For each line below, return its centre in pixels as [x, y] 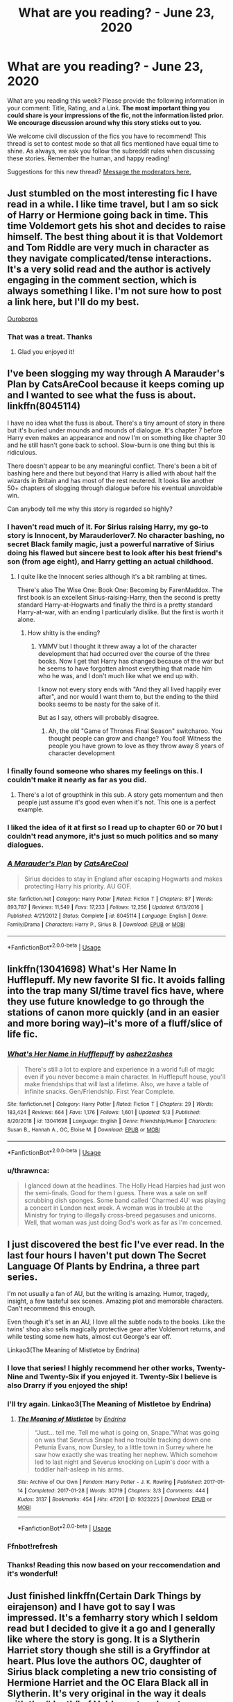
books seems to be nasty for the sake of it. [99, 704]
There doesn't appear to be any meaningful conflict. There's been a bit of [112, 466]
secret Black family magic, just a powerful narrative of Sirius [111, 544]
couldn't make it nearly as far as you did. [77, 780]
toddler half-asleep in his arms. [79, 1469]
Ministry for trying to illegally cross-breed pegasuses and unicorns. [120, 1215]
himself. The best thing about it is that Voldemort [115, 237]
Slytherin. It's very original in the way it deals [107, 1694]
